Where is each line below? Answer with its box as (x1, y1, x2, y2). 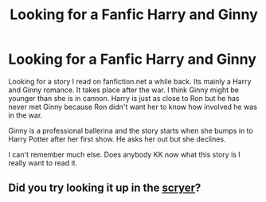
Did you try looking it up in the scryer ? (8, 181, 201, 195)
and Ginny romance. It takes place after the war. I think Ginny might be (8, 85, 239, 95)
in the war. (8, 110, 43, 120)
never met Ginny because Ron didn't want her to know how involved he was (8, 102, 257, 111)
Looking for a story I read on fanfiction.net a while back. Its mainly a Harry (8, 76, 252, 86)
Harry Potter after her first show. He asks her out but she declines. (8, 134, 226, 144)
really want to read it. (8, 157, 78, 168)
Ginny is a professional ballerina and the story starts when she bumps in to (8, 126, 253, 135)
